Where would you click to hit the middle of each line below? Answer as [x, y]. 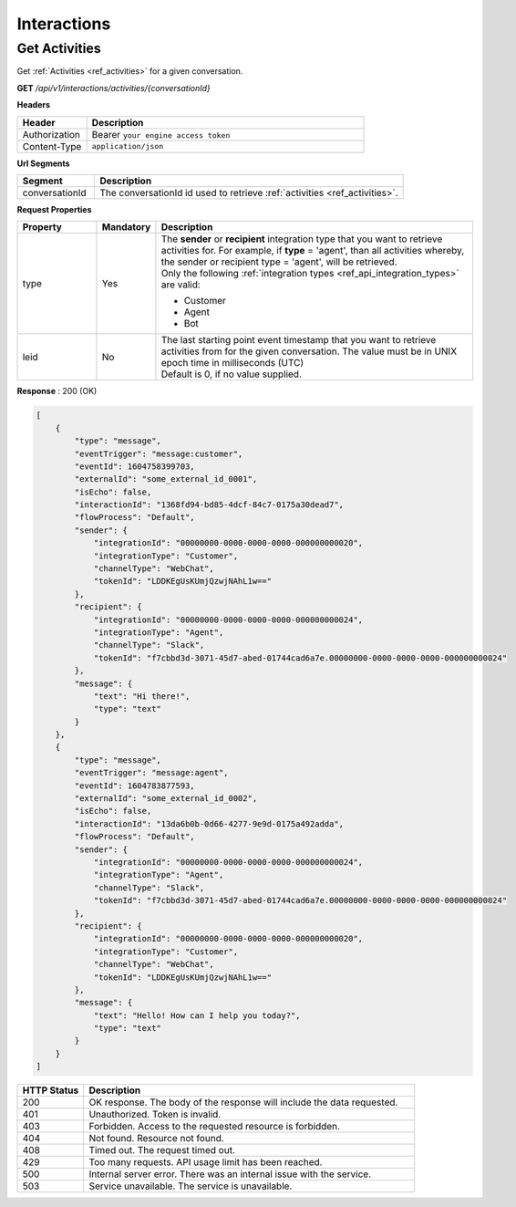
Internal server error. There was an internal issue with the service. [230, 1174]
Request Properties [54, 209]
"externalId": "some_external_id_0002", [166, 799]
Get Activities [59, 48]
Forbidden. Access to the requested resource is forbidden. [215, 1127]
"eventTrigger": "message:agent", [151, 773]
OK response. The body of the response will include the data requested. [243, 1102]
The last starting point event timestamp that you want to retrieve [299, 340]
